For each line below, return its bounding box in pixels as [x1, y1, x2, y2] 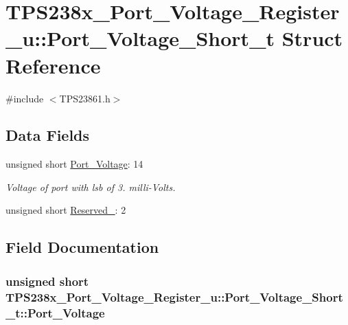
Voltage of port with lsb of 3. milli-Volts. [5, 179, 176, 194]
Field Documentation [5, 236, 159, 258]
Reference [5, 51, 101, 79]
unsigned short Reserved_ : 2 [5, 203, 126, 217]
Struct [281, 24, 343, 52]
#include [5, 91, 44, 105]
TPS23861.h [59, 91, 111, 105]
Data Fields [5, 124, 90, 146]
